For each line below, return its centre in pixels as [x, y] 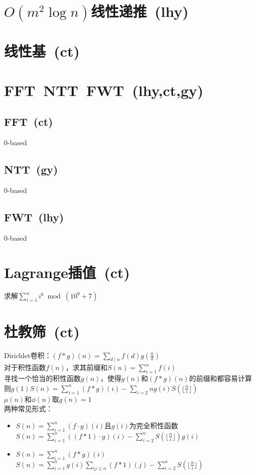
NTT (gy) [31, 169]
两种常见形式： [28, 409]
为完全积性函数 [154, 425]
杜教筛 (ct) [42, 331]
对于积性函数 [25, 367]
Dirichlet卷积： [28, 355]
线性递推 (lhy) [140, 11]
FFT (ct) [29, 122]
